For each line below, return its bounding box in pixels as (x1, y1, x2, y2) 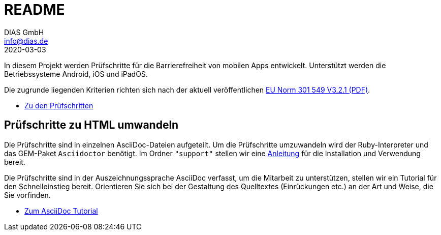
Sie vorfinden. (4, 190, 51, 199)
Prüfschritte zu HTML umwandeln (4, 119, 179, 132)
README (4, 1, 65, 18)
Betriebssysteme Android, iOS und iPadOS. (4, 69, 148, 78)
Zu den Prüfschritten (24, 101, 93, 110)
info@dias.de (4, 36, 48, 45)
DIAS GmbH (4, 27, 44, 37)
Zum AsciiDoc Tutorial (24, 206, 98, 215)
